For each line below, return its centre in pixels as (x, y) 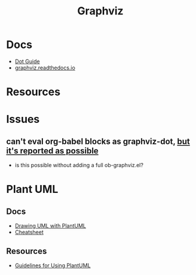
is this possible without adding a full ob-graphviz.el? (79, 165)
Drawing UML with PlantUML (50, 226)
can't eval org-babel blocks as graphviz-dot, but (98, 141)
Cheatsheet (29, 232)
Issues (23, 120)
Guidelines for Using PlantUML (53, 265)
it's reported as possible (52, 151)
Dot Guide (27, 61)
